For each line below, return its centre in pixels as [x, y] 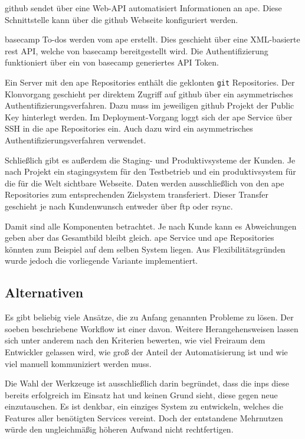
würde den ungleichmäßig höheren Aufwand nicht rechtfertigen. [119, 429]
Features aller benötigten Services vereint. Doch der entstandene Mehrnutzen [144, 417]
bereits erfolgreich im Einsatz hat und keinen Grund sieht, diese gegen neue [141, 394]
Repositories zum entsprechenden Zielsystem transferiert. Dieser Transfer [137, 194]
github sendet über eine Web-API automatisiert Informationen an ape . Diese [143, 8]
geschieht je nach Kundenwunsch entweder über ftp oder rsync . [119, 206]
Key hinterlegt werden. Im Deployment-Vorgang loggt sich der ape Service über [149, 117]
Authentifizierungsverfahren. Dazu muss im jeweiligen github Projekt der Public [150, 105]
